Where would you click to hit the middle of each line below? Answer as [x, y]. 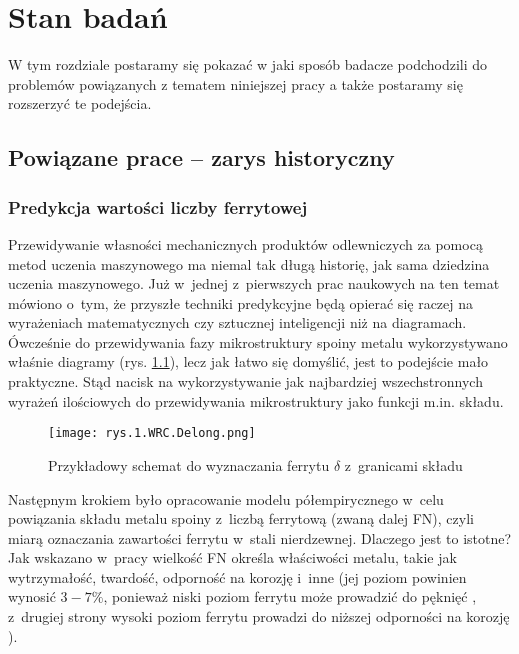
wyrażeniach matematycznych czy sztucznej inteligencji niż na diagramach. [237, 322]
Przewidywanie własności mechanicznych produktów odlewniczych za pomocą [245, 243]
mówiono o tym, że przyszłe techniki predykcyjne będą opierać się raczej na [241, 302]
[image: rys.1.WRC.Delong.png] [152, 433]
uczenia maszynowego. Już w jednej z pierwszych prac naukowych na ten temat [254, 283]
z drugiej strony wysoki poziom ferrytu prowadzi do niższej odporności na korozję [259, 616]
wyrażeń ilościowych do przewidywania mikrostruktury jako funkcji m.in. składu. [256, 400]
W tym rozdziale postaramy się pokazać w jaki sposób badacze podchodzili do [248, 64]
